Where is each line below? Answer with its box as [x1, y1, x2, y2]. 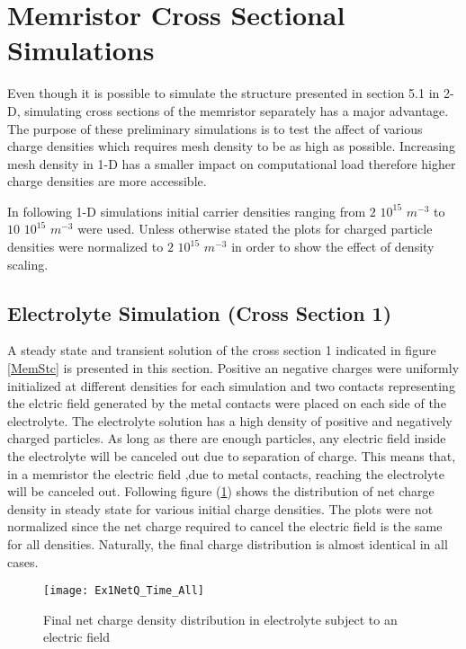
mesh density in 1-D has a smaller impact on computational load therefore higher [7, 154, 456, 173]
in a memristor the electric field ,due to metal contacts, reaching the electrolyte [7, 464, 445, 483]
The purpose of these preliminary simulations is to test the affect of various [7, 119, 423, 138]
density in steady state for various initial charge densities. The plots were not [7, 499, 434, 518]
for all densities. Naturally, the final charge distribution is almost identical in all [7, 534, 448, 553]
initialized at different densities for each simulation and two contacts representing [7, 376, 455, 395]
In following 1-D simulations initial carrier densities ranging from [7, 201, 366, 220]
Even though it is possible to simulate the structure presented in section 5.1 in [7, 84, 440, 102]
